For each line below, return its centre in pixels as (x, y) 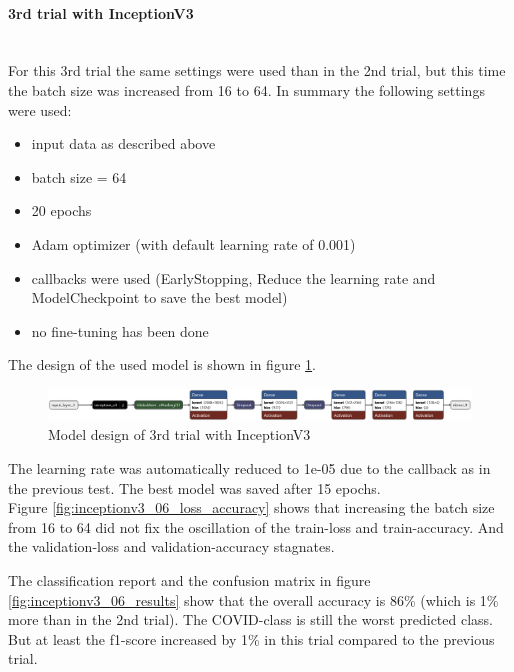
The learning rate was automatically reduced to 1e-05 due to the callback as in (249, 467)
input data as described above (123, 143)
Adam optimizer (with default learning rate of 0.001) (193, 243)
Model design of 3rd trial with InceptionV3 (179, 434)
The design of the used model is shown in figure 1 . (162, 364)
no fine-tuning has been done (120, 330)
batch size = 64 (79, 176)
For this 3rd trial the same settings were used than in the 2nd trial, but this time (257, 70)
